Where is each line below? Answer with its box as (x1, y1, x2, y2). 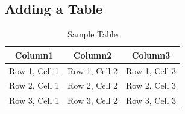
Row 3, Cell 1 (9, 94, 60, 107)
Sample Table (67, 28, 118, 40)
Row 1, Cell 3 (126, 64, 177, 77)
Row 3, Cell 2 (67, 94, 118, 107)
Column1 (14, 48, 54, 61)
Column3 (131, 48, 171, 61)
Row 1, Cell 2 (67, 64, 118, 77)
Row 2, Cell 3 (126, 79, 177, 92)
